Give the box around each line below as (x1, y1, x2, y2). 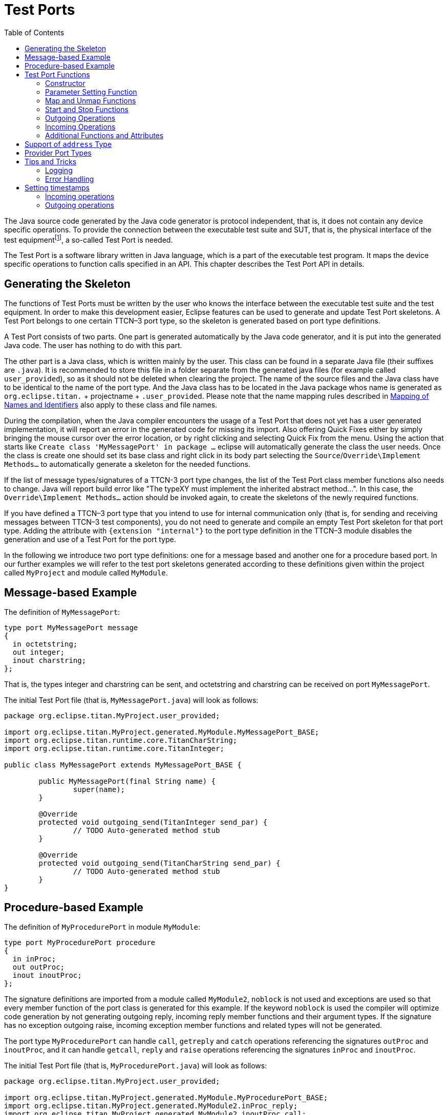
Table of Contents (4, 28, 65, 37)
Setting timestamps (25, 183, 90, 192)
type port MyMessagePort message (4, 624, 138, 632)
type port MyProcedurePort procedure (4, 938, 156, 947)
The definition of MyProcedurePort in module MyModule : (4, 922, 200, 931)
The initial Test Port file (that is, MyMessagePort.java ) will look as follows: (4, 696, 259, 705)
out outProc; (12, 962, 65, 971)
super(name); (73, 785, 125, 794)
